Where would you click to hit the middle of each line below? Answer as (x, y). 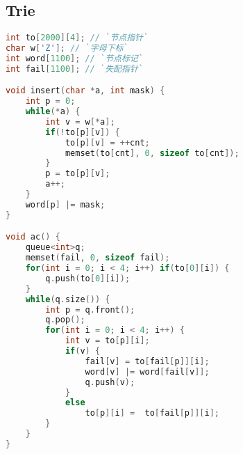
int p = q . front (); (90, 310)
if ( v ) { (83, 351)
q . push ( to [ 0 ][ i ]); (88, 278)
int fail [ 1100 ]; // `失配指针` (74, 69)
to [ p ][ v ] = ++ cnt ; (107, 142)
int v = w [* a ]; (80, 122)
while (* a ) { (53, 112)
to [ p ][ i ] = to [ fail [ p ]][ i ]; (152, 413)
